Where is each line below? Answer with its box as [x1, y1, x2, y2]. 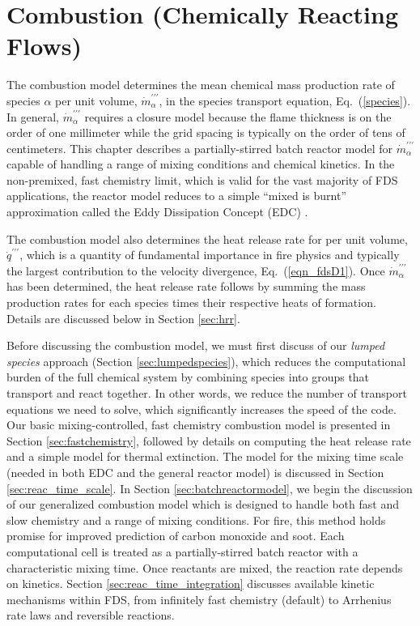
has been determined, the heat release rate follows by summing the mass [6, 278, 366, 295]
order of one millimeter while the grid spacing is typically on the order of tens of [6, 124, 405, 141]
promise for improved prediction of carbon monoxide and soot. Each [6, 527, 345, 544]
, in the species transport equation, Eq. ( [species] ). [159, 92, 411, 109]
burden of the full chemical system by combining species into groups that [6, 368, 370, 385]
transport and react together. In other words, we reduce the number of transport [6, 385, 407, 401]
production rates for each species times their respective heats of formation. [6, 294, 376, 311]
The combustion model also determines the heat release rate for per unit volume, [6, 230, 408, 247]
